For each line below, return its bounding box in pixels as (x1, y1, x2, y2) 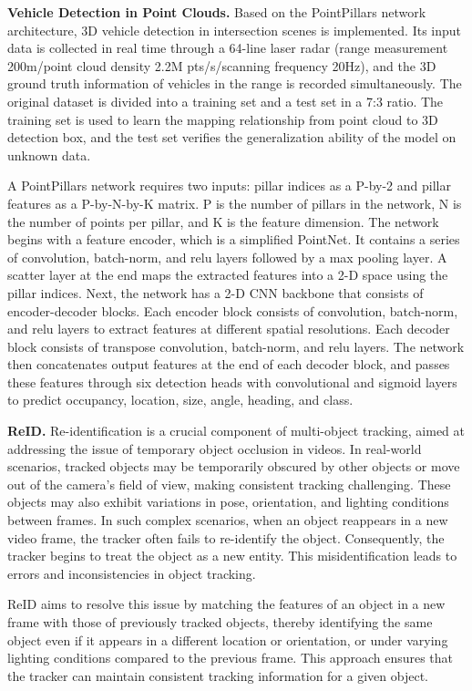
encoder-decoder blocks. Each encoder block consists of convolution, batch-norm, (7, 301, 458, 320)
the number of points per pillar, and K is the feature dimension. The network (7, 211, 439, 231)
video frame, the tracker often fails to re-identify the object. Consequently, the (7, 528, 445, 547)
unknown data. (7, 145, 91, 164)
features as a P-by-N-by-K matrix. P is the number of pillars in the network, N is (7, 193, 462, 212)
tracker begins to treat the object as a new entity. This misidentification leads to (7, 546, 457, 565)
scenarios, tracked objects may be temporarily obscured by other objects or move (7, 457, 460, 476)
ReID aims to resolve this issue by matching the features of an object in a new (7, 594, 446, 614)
